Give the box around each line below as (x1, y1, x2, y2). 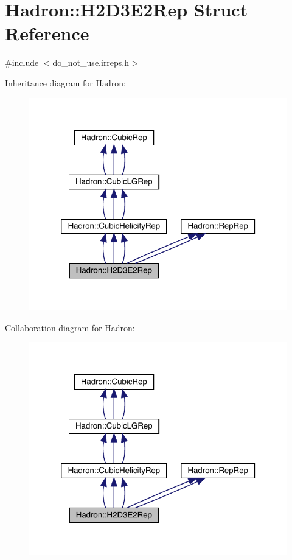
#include (5, 56, 39, 69)
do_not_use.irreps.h (52, 56, 130, 69)
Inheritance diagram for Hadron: (5, 76, 126, 89)
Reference (5, 21, 89, 46)
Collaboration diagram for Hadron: (5, 321, 135, 334)
